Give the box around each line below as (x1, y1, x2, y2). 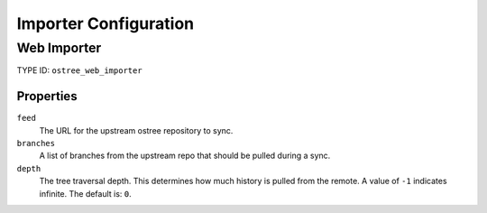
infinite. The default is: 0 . (39, 188, 133, 199)
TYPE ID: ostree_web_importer (16, 65, 143, 76)
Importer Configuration (16, 14, 195, 33)
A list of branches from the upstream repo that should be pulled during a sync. (39, 150, 331, 162)
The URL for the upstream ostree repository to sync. (39, 125, 234, 135)
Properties (16, 88, 78, 104)
